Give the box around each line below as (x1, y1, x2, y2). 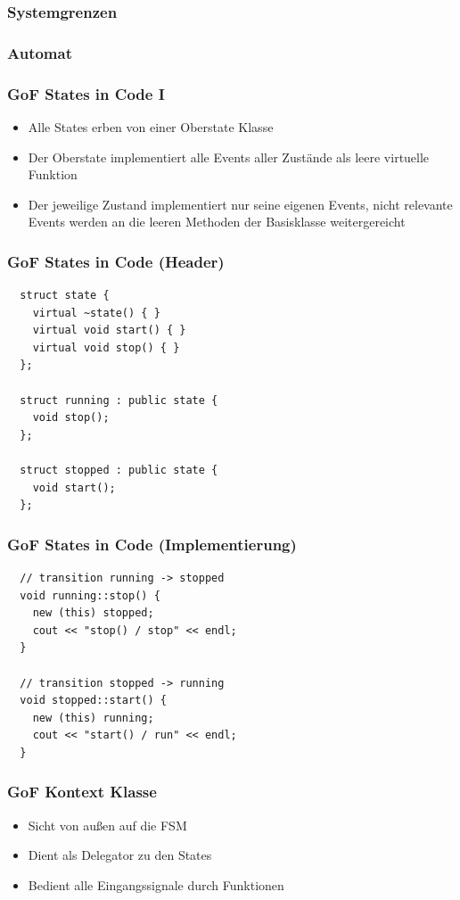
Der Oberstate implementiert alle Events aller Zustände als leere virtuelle (28, 147, 430, 166)
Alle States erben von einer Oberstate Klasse (28, 117, 274, 136)
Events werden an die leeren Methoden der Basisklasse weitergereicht (28, 212, 406, 231)
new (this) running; (32, 711, 154, 724)
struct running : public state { (20, 393, 218, 407)
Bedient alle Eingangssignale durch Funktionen (28, 875, 284, 894)
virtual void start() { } (32, 324, 186, 337)
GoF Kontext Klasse (7, 780, 157, 803)
